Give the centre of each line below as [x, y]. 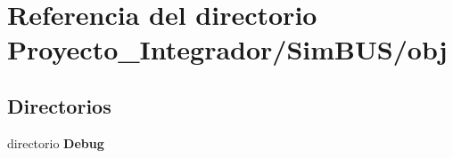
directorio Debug [56, 142]
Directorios [59, 105]
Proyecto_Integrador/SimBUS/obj [227, 49]
